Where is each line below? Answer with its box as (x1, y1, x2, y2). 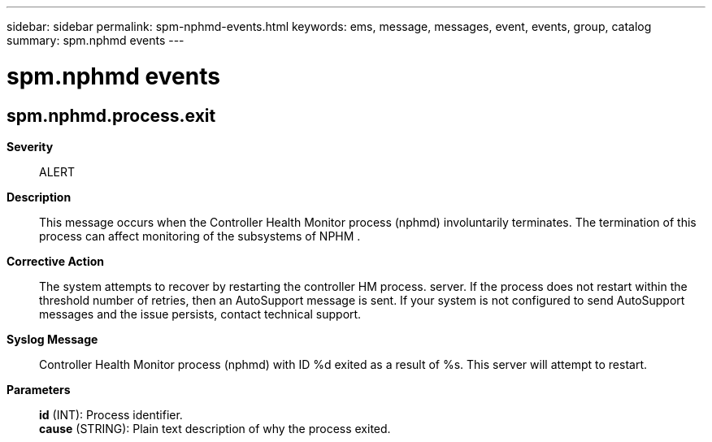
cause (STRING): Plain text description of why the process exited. (39, 421, 391, 435)
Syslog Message (7, 331, 98, 346)
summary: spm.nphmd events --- (7, 33, 185, 47)
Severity (7, 139, 54, 154)
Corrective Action (7, 253, 104, 268)
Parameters (7, 382, 71, 396)
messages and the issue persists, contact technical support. (39, 306, 362, 321)
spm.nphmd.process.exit (7, 105, 216, 126)
